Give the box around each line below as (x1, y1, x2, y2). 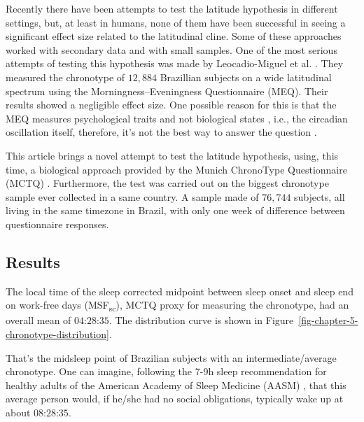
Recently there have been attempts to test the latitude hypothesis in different (6, 1, 338, 15)
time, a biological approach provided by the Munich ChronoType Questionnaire (6, 162, 347, 176)
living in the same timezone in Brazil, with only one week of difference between (6, 203, 345, 218)
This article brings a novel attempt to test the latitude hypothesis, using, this (6, 148, 339, 162)
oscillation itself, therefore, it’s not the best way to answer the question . (6, 125, 317, 139)
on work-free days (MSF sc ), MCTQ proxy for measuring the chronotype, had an (6, 297, 349, 314)
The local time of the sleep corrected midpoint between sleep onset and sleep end (6, 283, 353, 298)
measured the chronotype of (6, 69, 125, 84)
